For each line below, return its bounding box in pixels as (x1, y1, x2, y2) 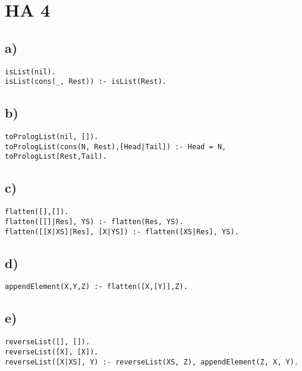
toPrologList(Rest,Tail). (5, 152, 107, 161)
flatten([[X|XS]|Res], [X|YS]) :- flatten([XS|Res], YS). (5, 227, 239, 236)
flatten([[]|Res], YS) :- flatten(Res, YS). (5, 217, 184, 226)
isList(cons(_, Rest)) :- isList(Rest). (5, 77, 167, 86)
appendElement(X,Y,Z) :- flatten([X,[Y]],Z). (5, 282, 188, 291)
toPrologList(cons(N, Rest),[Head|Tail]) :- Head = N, (5, 142, 227, 151)
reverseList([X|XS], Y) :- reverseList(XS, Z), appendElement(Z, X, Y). (5, 357, 298, 366)
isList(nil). (5, 67, 56, 76)
